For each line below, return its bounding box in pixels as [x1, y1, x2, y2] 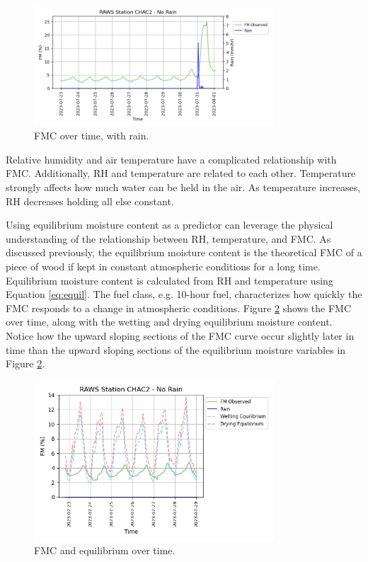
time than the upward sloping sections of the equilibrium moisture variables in [6, 342, 346, 357]
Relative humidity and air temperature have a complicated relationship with [6, 151, 337, 166]
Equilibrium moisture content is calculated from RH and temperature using [6, 273, 333, 287]
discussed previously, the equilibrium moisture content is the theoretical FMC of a [6, 245, 362, 260]
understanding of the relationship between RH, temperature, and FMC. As [6, 231, 331, 246]
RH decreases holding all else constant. [6, 193, 174, 208]
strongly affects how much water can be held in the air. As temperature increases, [6, 179, 361, 194]
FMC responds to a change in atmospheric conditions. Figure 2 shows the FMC [6, 300, 352, 315]
